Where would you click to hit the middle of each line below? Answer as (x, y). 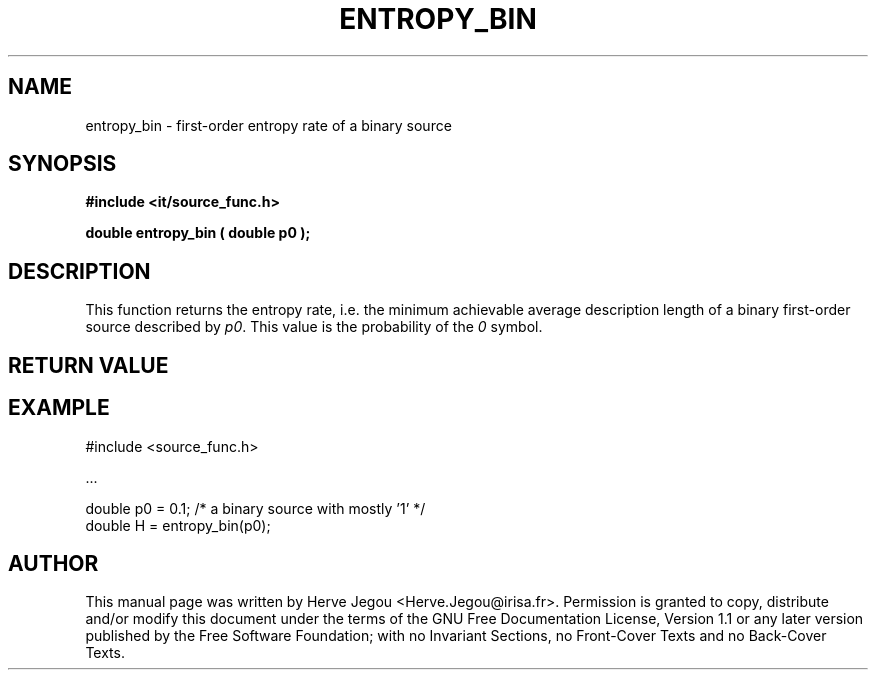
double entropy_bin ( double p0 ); (198, 233)
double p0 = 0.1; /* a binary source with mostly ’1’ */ (255, 508)
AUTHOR (53, 563)
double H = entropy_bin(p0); (178, 525)
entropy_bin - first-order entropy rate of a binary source (268, 125)
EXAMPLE (59, 408)
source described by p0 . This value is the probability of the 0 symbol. (314, 327)
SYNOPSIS (62, 164)
